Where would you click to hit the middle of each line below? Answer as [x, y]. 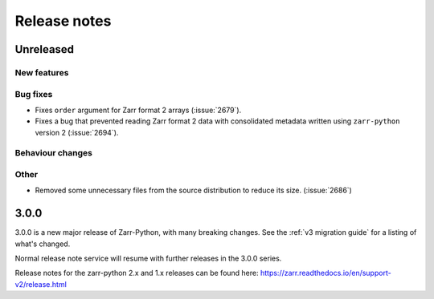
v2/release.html [41, 284]
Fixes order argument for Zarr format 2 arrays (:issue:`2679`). [138, 110]
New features [42, 72]
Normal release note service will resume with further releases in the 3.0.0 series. [148, 259]
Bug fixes [34, 94]
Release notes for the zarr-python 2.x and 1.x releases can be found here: [137, 273]
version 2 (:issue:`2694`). [77, 132]
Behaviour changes [53, 153]
